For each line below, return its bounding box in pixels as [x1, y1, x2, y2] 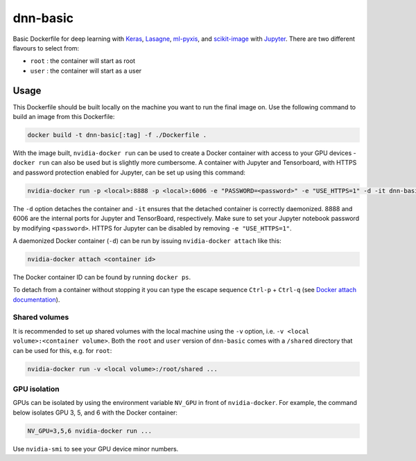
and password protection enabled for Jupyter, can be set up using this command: [12, 168, 246, 177]
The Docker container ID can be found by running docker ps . [12, 273, 191, 281]
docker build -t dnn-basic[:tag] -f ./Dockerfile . [27, 132, 207, 138]
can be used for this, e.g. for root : [12, 346, 112, 354]
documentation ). [12, 295, 60, 304]
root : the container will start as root [30, 57, 135, 65]
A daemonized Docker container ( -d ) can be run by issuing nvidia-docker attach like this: [12, 236, 281, 245]
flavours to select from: [12, 44, 80, 52]
